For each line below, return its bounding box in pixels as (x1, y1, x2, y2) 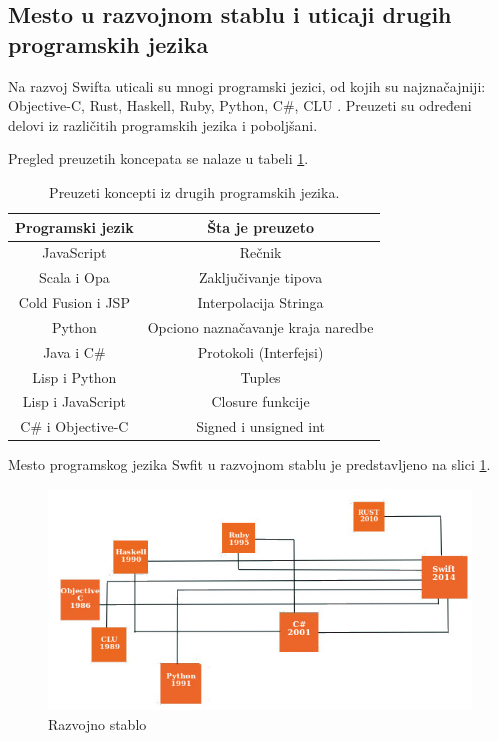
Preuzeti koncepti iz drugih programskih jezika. (49, 181, 340, 202)
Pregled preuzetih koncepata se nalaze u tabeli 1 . (8, 148, 309, 169)
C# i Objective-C (20, 416, 129, 437)
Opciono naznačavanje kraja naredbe (147, 316, 374, 337)
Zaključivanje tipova (198, 267, 323, 288)
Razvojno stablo (48, 713, 147, 734)
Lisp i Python (32, 366, 117, 387)
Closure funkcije (211, 391, 310, 412)
